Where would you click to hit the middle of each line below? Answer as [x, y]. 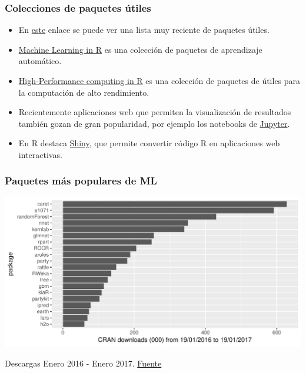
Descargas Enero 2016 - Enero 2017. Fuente [83, 363]
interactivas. [40, 154]
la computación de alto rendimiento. [84, 92]
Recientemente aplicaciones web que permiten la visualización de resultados [155, 112]
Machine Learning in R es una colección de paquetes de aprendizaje [140, 49]
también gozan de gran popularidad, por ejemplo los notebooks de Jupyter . [154, 123]
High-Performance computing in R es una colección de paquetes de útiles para [159, 80]
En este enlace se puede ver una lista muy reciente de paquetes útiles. [144, 30]
